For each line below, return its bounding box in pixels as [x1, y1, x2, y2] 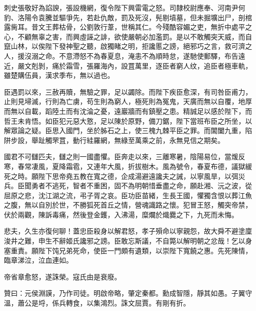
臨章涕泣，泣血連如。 [4, 255, 73, 265]
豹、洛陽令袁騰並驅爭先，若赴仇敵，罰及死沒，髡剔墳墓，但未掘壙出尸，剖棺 [4, 12, 252, 22]
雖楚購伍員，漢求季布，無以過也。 [4, 70, 114, 80]
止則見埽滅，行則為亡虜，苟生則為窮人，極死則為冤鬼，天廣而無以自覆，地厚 [4, 96, 252, 106]
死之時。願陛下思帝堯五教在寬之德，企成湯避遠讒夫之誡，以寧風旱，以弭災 [4, 171, 245, 181]
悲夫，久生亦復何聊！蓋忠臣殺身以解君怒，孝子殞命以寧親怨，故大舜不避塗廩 [4, 226, 252, 236]
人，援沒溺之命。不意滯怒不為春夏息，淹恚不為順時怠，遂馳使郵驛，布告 [4, 50, 238, 61]
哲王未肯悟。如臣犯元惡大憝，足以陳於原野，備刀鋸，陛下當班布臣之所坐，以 [4, 115, 252, 126]
